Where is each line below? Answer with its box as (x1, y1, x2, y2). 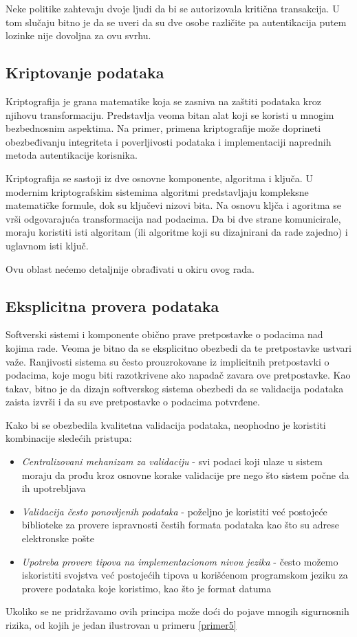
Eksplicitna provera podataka (6, 295, 219, 316)
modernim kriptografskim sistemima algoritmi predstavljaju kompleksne (6, 184, 309, 199)
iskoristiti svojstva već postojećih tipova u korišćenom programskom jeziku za (21, 568, 348, 582)
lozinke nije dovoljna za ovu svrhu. (6, 28, 151, 43)
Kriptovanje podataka (6, 62, 164, 83)
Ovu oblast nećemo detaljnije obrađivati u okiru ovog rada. (6, 261, 255, 276)
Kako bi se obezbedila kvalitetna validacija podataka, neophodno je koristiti (6, 417, 326, 432)
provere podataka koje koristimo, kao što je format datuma (21, 581, 272, 595)
